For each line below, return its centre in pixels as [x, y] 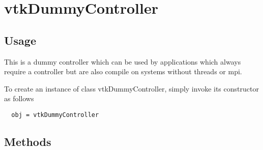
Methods [28, 141]
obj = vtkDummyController [55, 115]
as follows [19, 98]
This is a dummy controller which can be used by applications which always [123, 61]
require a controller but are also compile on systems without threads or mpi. [123, 71]
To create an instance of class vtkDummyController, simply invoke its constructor [131, 88]
